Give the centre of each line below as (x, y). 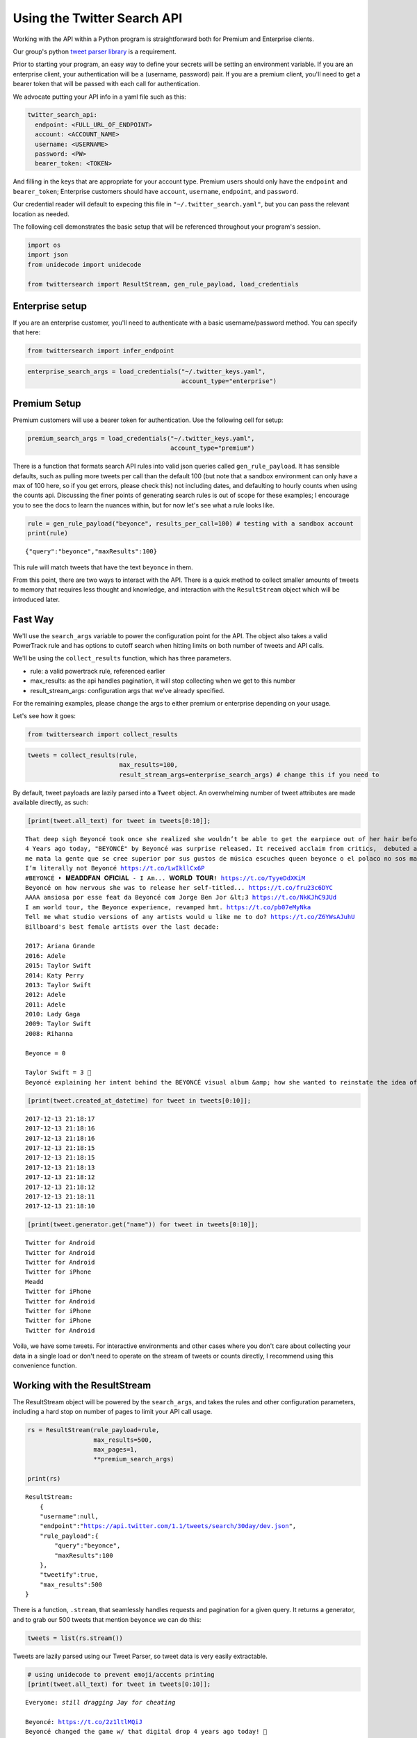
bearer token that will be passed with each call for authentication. (107, 84)
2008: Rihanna (49, 1033)
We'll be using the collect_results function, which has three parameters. (122, 658)
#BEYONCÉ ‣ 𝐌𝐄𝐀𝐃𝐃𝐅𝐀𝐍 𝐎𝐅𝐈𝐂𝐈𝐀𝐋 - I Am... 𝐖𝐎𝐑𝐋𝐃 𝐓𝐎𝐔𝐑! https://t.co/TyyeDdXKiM (165, 878)
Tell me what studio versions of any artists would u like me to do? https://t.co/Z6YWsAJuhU (190, 917)
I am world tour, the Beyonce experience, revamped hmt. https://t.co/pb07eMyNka (168, 907)
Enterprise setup (50, 306)
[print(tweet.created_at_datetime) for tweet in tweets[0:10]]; (139, 1101)
